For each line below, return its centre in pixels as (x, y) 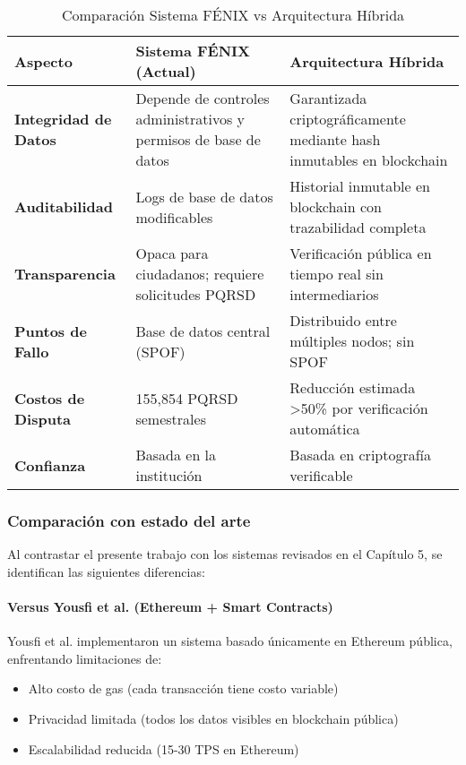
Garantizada (328, 98)
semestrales (171, 418)
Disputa (43, 418)
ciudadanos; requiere (200, 274)
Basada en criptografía (361, 455)
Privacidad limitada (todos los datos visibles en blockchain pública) (213, 718)
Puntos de (51, 331)
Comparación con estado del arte (129, 520)
